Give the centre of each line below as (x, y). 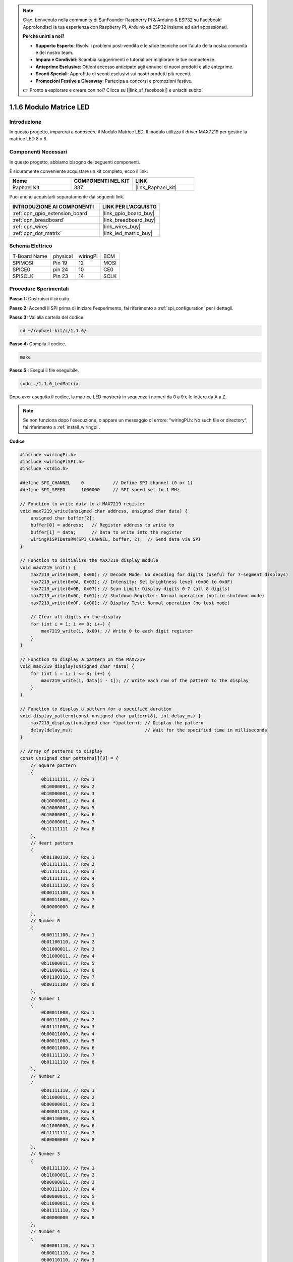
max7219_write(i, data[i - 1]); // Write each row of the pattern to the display (145, 681)
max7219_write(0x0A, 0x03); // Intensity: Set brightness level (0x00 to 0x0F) (132, 582)
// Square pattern (53, 765)
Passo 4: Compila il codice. (38, 344)
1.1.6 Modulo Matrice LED (49, 107)
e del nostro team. (54, 52)
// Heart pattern (52, 843)
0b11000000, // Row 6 (68, 1125)
